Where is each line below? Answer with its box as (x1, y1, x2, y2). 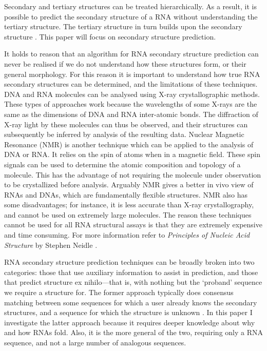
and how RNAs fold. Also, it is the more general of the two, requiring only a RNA (4, 327, 263, 338)
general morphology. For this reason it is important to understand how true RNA (4, 68, 260, 79)
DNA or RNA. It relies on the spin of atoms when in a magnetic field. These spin (4, 149, 260, 160)
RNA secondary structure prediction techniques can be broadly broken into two (4, 257, 255, 267)
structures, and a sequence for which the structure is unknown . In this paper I (4, 307, 253, 318)
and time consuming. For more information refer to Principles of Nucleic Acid (4, 229, 250, 240)
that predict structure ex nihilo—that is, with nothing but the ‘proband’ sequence (4, 277, 262, 287)
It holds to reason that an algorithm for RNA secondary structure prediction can (4, 48, 259, 59)
